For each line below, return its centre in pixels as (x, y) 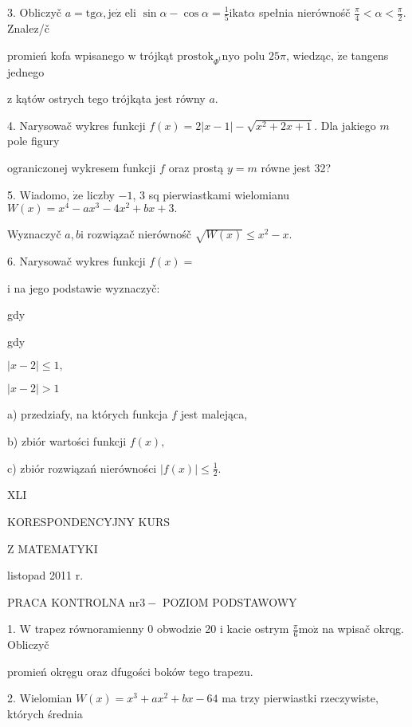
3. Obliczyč (35, 12)
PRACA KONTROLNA (67, 601)
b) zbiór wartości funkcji (67, 441)
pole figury (33, 141)
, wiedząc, (310, 55)
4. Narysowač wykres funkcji (77, 125)
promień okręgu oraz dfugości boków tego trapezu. (130, 671)
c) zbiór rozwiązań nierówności (82, 468)
